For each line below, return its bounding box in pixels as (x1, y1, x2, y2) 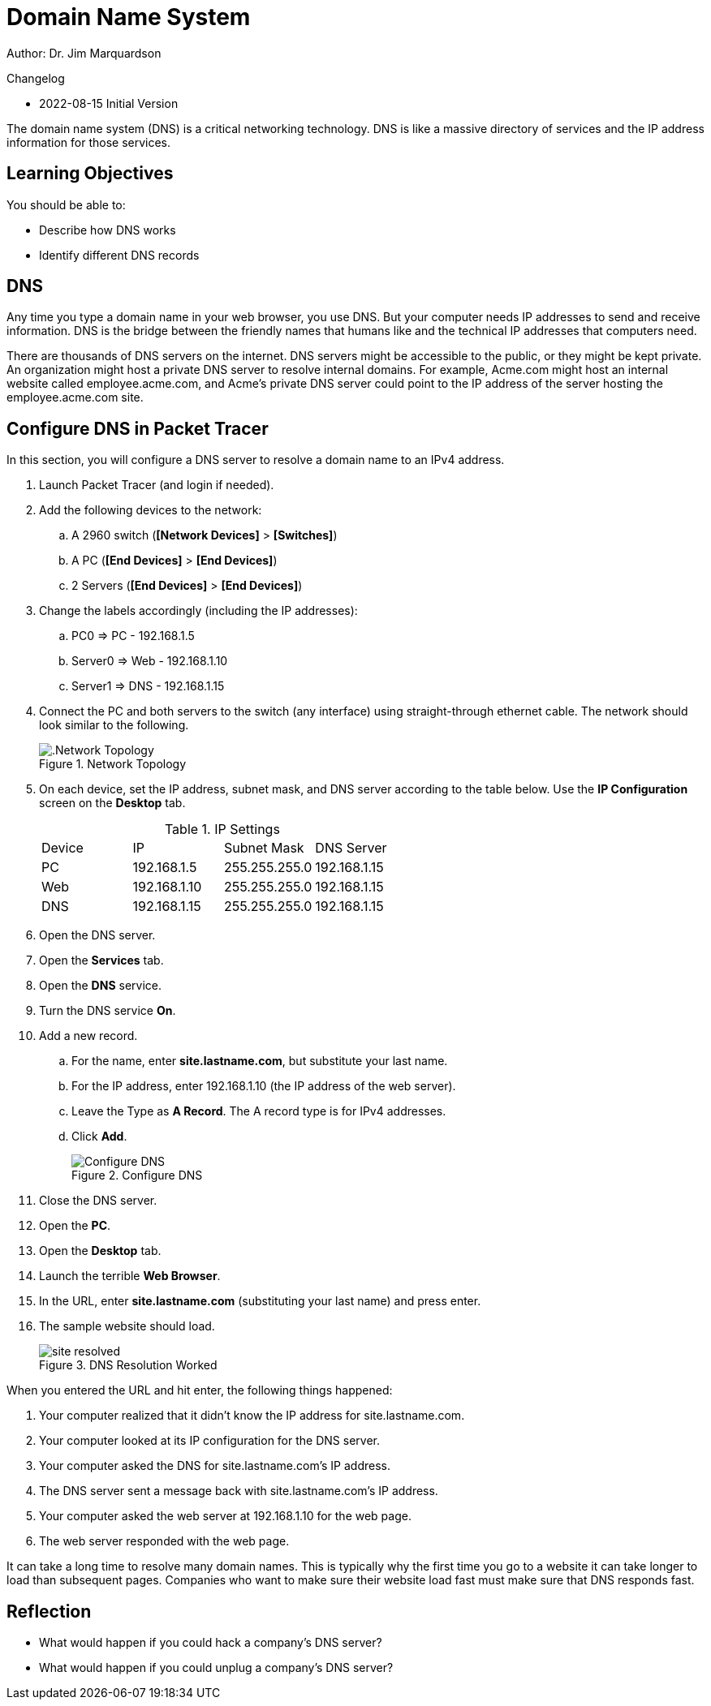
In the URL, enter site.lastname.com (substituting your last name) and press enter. (39, 1294, 481, 1309)
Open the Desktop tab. (39, 1244, 162, 1258)
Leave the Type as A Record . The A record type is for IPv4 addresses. (71, 1104, 446, 1119)
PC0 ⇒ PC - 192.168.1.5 (71, 629, 195, 643)
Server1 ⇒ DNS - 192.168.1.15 (71, 679, 225, 694)
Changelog (6, 71, 65, 85)
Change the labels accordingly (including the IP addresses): (39, 604, 358, 618)
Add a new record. (39, 1029, 138, 1043)
